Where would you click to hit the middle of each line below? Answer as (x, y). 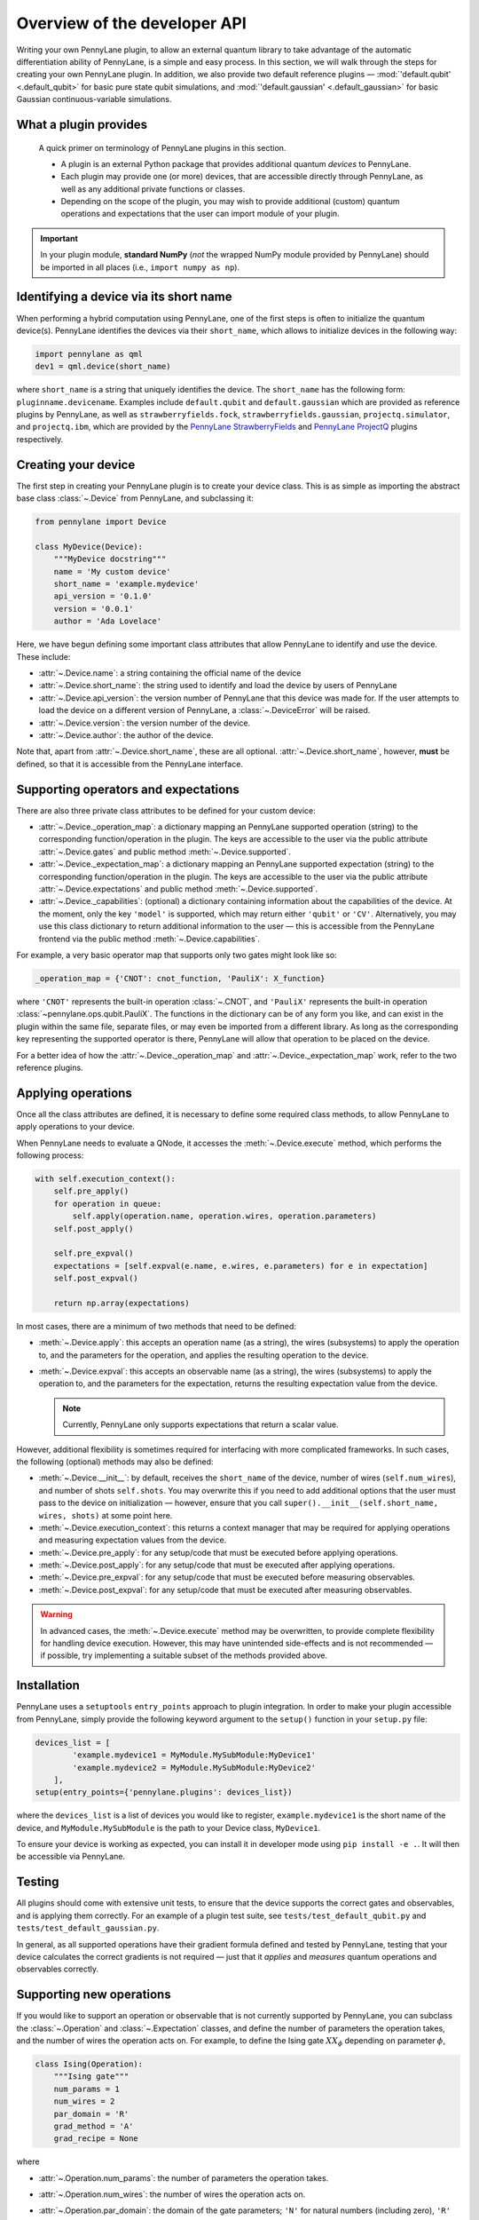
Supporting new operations (94, 1995)
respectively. (40, 439)
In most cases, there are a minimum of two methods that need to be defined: (157, 1326)
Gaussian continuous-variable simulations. (94, 99)
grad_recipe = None (96, 2139)
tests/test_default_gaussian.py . (88, 1928)
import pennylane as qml (89, 354)
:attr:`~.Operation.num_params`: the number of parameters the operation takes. (184, 2178)
